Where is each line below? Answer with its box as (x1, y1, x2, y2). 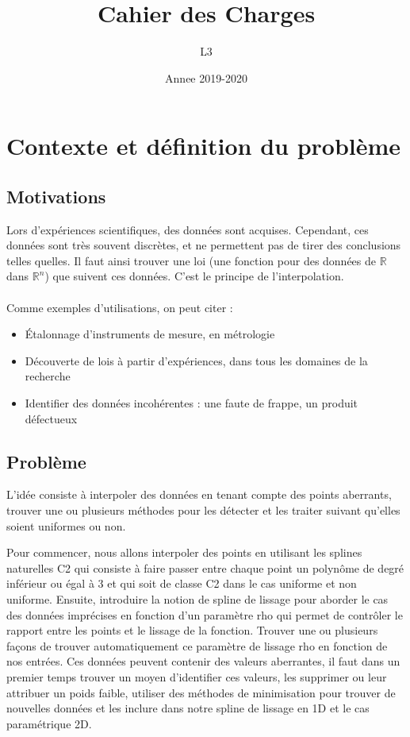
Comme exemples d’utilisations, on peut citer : (6, 299, 233, 315)
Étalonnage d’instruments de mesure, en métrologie (25, 326, 275, 342)
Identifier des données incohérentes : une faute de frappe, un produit (25, 395, 358, 411)
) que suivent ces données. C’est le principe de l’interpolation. (44, 268, 344, 284)
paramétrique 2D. (6, 715, 92, 731)
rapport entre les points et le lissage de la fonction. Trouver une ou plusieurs (6, 622, 378, 639)
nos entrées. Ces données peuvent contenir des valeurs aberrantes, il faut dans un (6, 653, 400, 669)
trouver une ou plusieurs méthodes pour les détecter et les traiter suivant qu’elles (6, 502, 400, 519)
